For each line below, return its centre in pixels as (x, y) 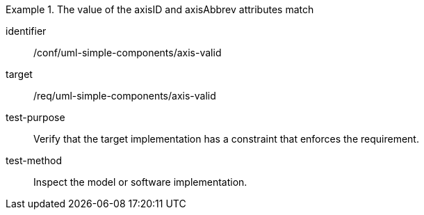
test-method (34, 160)
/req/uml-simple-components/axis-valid (125, 96)
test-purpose (35, 117)
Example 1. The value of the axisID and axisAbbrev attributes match (160, 9)
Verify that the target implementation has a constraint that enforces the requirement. (226, 139)
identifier (26, 31)
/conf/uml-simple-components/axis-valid (128, 53)
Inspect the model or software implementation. (140, 182)
